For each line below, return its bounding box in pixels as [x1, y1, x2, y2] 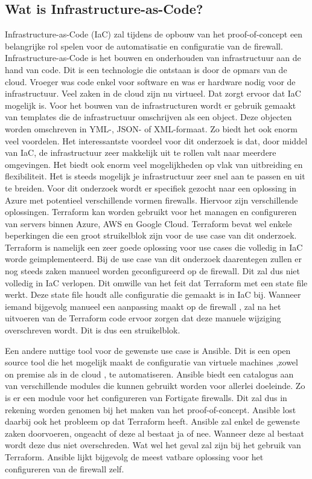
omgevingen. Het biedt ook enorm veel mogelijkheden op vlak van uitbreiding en [5, 158, 303, 170]
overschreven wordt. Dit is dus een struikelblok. [5, 324, 180, 336]
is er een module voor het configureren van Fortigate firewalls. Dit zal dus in [5, 391, 287, 404]
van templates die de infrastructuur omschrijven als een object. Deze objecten [5, 111, 292, 123]
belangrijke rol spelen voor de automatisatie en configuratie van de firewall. [5, 39, 283, 52]
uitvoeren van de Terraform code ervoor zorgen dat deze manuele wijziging [5, 312, 281, 324]
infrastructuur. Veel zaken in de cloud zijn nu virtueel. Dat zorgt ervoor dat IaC [5, 87, 301, 100]
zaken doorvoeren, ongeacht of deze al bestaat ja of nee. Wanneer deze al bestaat [5, 426, 305, 439]
